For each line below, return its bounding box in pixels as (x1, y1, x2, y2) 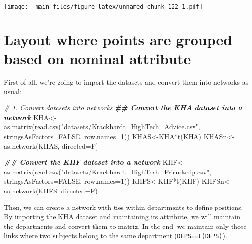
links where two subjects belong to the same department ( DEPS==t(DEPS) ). (4, 230, 227, 241)
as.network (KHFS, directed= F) (4, 185, 97, 195)
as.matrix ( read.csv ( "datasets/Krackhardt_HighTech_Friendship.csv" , (4, 166, 212, 176)
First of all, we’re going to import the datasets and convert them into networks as (4, 76, 249, 87)
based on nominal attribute (4, 49, 191, 69)
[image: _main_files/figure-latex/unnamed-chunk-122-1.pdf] (4, 3, 203, 10)
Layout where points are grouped (4, 29, 233, 49)
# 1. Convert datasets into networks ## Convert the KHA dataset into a (4, 103, 242, 113)
